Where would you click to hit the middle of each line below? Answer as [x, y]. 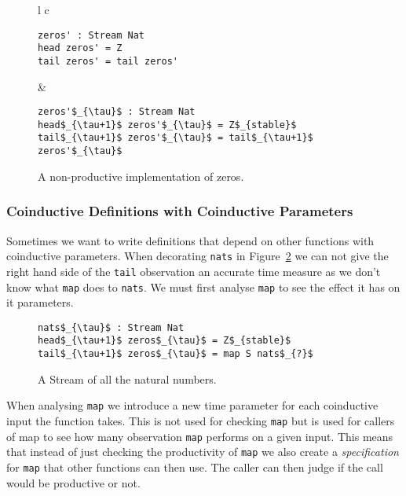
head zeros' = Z [80, 48]
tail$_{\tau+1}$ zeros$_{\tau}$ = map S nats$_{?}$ [176, 354]
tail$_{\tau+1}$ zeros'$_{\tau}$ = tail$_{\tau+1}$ [176, 138]
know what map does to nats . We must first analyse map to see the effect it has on [203, 287]
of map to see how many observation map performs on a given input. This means [200, 436]
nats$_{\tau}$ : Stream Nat [111, 327]
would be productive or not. [73, 482]
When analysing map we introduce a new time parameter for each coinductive [192, 405]
